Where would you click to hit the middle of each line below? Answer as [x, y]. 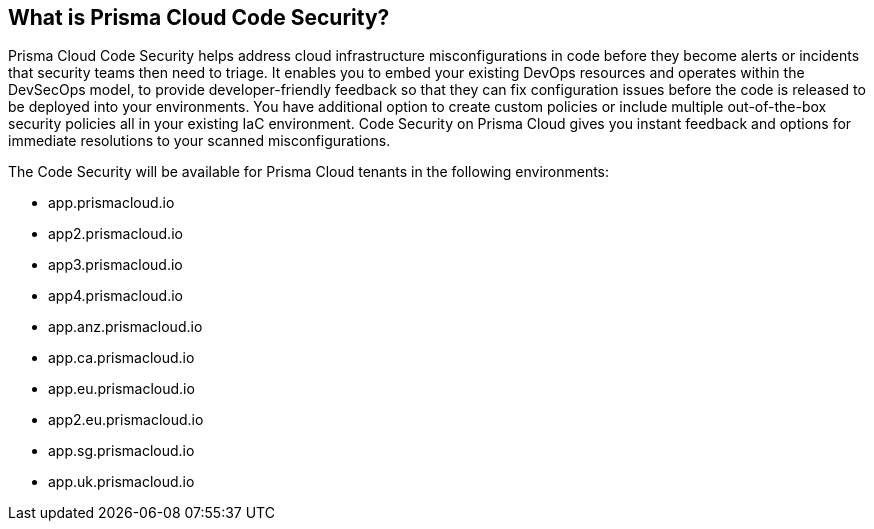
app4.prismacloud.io [115, 296]
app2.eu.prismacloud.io [126, 420]
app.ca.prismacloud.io [121, 358]
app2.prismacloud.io [115, 234]
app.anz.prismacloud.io [125, 327]
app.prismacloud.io [111, 203]
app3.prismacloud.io [115, 265]
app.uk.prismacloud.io [121, 482]
